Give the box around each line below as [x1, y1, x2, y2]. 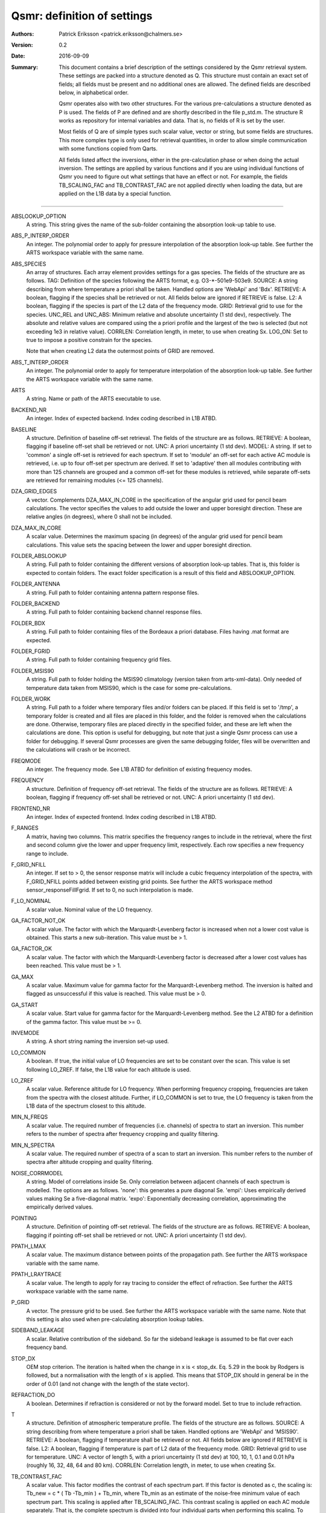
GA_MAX [11, 973, 34, 980]
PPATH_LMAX [11, 1242, 46, 1250]
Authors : [11, 30, 34, 38]
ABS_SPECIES [11, 260, 46, 267]
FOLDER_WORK [11, 695, 51, 702]
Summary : [11, 64, 39, 71]
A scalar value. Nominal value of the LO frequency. [26, 905, 153, 913]
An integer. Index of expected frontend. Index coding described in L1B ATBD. [26, 813, 217, 820]
